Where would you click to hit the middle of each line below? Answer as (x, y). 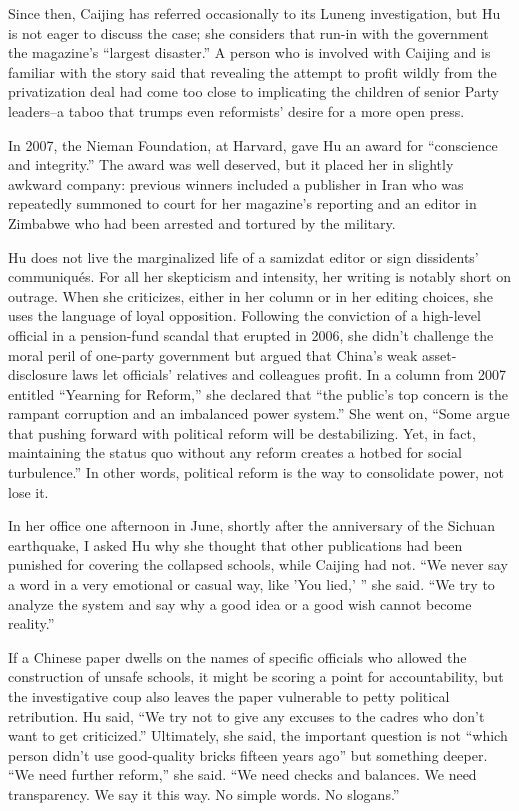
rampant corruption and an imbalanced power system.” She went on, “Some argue (259, 413)
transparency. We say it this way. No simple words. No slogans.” (204, 793)
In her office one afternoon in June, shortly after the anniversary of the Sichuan (252, 525)
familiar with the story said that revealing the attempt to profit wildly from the (252, 71)
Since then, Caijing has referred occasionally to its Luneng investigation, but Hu (254, 13)
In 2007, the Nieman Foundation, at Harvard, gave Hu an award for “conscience (253, 144)
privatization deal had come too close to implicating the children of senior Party (253, 91)
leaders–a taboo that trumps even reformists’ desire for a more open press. (236, 110)
